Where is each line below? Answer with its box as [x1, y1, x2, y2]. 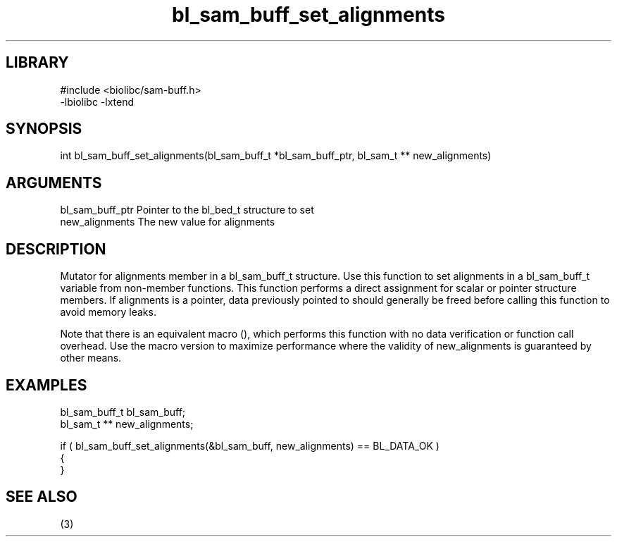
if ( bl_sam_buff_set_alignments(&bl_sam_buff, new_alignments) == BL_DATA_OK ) [60, 439, 440, 452]
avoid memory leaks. [60, 306, 156, 319]
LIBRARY [6, 54, 69, 72]
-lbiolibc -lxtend [60, 95, 135, 108]
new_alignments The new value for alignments [60, 216, 275, 228]
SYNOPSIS [6, 120, 82, 138]
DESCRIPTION [6, 240, 106, 258]
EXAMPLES [6, 376, 87, 394]
